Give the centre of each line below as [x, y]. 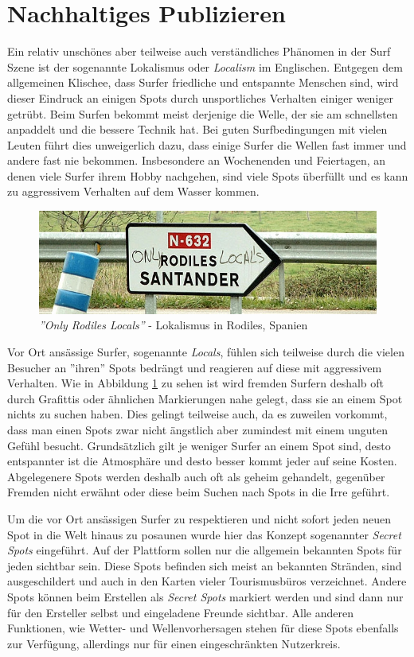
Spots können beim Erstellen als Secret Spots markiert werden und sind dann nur [205, 596]
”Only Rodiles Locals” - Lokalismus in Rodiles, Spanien [174, 325]
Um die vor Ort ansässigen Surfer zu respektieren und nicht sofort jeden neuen [199, 518]
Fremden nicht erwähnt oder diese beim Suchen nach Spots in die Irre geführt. [199, 492]
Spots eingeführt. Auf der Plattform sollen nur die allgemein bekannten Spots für [205, 550]
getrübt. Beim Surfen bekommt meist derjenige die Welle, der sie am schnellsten [203, 113]
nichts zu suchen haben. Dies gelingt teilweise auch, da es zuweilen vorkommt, [197, 414]
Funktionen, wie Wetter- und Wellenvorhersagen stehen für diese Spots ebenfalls [203, 628]
